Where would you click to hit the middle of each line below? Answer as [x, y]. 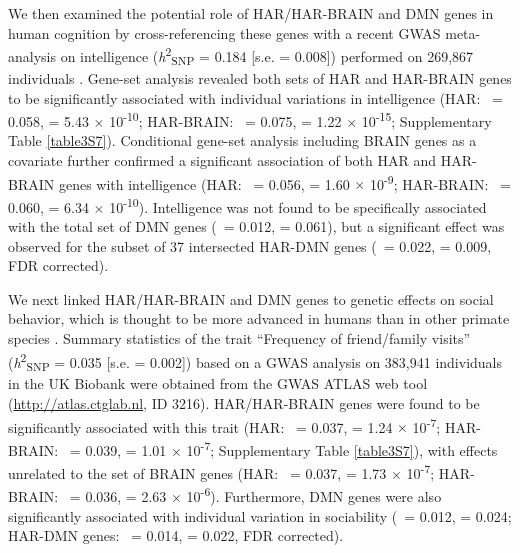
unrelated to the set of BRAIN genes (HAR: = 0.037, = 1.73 [197, 472]
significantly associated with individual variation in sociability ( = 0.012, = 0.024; [260, 515]
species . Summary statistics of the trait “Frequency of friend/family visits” [239, 338]
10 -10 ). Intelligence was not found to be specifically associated [298, 205]
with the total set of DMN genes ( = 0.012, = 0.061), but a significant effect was [256, 226]
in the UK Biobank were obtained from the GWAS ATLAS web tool [218, 383]
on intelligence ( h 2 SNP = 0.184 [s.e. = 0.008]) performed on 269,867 [267, 56]
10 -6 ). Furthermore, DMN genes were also [314, 495]
